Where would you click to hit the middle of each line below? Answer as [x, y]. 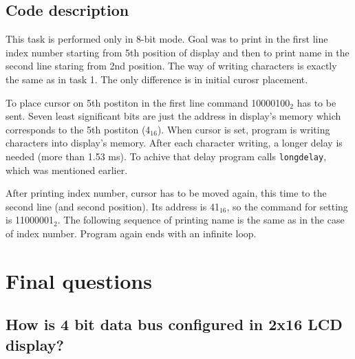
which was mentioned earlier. [67, 170]
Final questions [79, 280]
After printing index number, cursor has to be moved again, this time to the [166, 193]
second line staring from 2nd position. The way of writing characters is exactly [171, 66]
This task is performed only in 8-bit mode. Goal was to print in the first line [167, 39]
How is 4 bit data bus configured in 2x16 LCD [174, 324]
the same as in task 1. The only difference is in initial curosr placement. [157, 79]
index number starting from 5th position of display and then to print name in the [177, 52]
